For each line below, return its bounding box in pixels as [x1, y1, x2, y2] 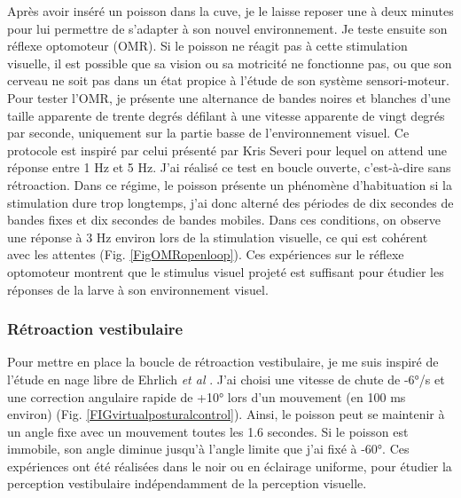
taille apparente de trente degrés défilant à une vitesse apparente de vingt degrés [7, 106, 445, 124]
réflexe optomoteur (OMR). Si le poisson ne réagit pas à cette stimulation [7, 36, 408, 55]
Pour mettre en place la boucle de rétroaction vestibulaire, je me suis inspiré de [7, 352, 439, 371]
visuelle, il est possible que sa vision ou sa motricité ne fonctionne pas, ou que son [7, 53, 452, 72]
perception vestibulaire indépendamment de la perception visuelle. [7, 474, 367, 493]
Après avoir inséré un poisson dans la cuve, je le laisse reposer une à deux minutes [7, 2, 454, 20]
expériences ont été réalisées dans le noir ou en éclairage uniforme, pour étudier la [7, 456, 452, 475]
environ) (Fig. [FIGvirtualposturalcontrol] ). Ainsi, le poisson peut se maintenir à [7, 405, 445, 423]
